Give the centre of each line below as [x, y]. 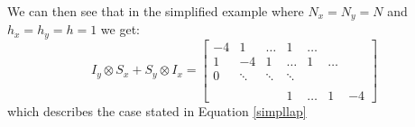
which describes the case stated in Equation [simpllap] [157, 111]
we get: [120, 29]
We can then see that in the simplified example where [156, 11]
